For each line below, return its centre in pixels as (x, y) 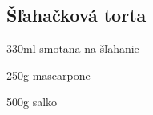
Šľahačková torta (76, 15)
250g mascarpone (48, 75)
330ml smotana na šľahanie (73, 48)
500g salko (32, 102)
